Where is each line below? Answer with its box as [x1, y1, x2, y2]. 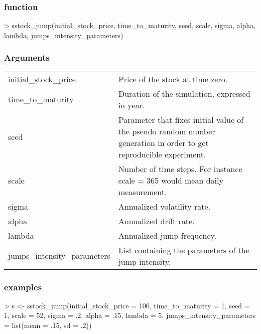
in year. [118, 99, 145, 111]
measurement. [118, 186, 167, 198]
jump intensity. [118, 255, 171, 267]
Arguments [4, 51, 50, 64]
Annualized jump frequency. [118, 229, 217, 241]
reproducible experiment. [118, 148, 206, 160]
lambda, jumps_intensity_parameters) [4, 30, 123, 40]
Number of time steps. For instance [118, 162, 242, 175]
